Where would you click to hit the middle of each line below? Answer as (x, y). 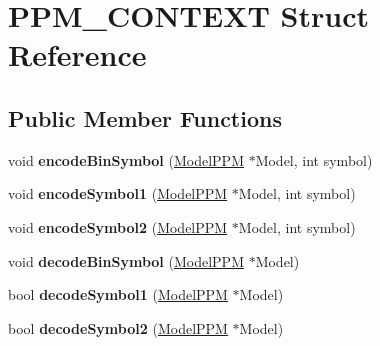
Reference (77, 54)
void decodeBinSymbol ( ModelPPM (126, 260)
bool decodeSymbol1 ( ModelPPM (118, 294)
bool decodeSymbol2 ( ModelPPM (118, 327)
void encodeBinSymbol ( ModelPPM (126, 159)
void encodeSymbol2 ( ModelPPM (118, 226)
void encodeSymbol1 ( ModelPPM (118, 193)
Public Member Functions (145, 117)
